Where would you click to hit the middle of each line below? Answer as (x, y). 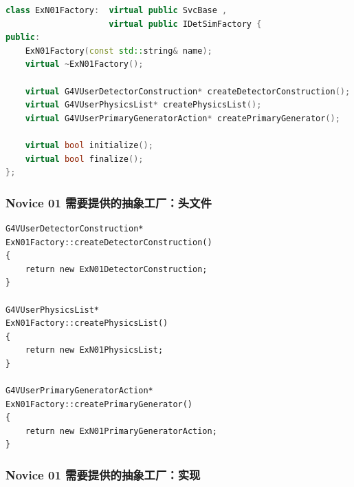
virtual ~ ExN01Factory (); (84, 64)
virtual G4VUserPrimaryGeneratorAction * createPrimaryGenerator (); (182, 118)
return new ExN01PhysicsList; (94, 350)
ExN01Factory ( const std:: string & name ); (119, 51)
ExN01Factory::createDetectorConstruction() (109, 242)
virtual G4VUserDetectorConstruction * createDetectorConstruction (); (188, 91)
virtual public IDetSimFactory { (185, 24)
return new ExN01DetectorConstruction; (116, 269)
